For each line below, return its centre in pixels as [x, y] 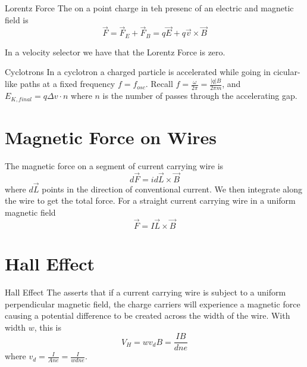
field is [17, 19]
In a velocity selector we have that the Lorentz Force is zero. [115, 52]
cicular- [287, 72]
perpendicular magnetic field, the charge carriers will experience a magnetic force [153, 304]
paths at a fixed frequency [68, 84]
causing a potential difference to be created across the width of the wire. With [148, 315]
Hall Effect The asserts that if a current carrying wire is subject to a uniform [145, 292]
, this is [48, 327]
